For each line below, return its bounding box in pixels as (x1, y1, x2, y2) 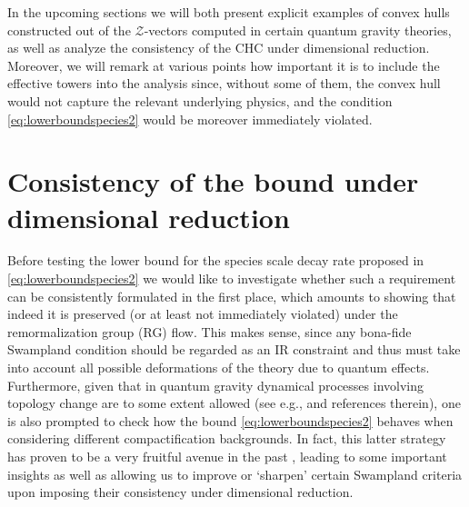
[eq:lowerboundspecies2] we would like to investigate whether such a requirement (7, 269, 456, 288)
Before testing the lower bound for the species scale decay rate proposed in (7, 251, 424, 270)
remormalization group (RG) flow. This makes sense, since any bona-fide (7, 322, 412, 341)
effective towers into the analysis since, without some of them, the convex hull (7, 74, 441, 93)
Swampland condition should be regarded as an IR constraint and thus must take (7, 340, 461, 359)
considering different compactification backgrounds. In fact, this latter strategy (7, 429, 446, 448)
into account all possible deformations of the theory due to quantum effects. (7, 358, 430, 377)
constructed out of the (7, 20, 131, 39)
